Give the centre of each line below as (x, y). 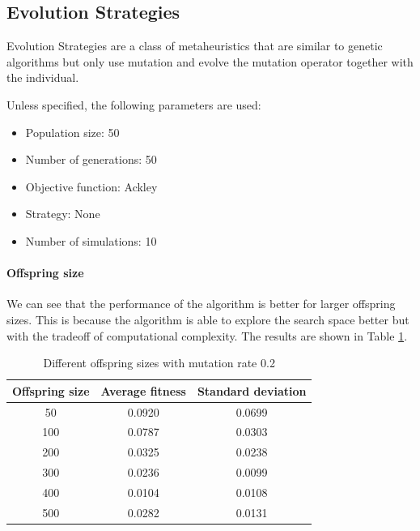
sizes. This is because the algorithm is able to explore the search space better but (208, 319)
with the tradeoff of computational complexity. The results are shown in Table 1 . (207, 335)
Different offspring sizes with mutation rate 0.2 (159, 363)
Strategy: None (63, 214)
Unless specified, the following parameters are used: (134, 104)
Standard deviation (252, 390)
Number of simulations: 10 (91, 240)
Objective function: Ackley (91, 186)
